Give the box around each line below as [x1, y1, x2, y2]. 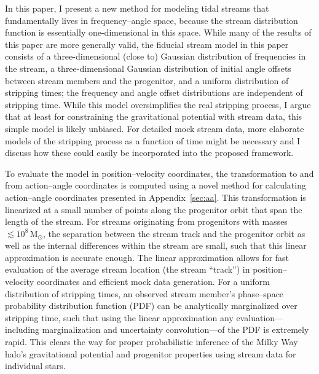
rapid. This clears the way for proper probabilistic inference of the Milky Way [5, 335, 298, 348]
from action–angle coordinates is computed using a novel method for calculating [5, 179, 306, 192]
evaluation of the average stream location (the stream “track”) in [5, 263, 250, 276]
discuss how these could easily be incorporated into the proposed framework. [5, 146, 294, 159]
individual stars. [5, 359, 66, 372]
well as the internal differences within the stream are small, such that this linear [5, 239, 307, 252]
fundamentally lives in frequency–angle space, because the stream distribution [5, 14, 298, 26]
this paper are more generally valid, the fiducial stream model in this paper [5, 37, 289, 50]
